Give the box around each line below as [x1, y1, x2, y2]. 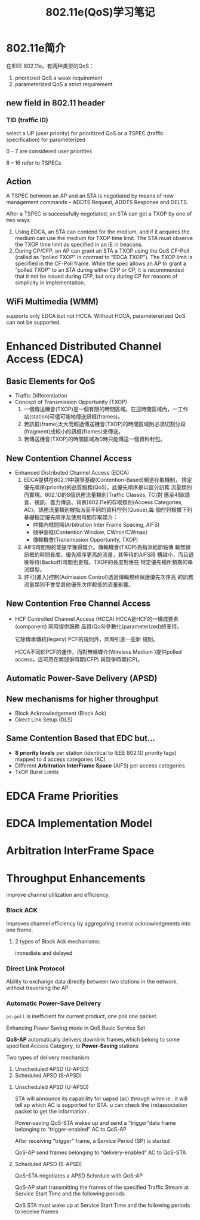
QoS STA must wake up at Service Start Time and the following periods [14, 1201, 190, 1209]
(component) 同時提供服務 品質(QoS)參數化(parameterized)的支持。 [14, 623, 183, 630]
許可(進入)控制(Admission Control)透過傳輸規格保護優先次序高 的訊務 [23, 573, 193, 581]
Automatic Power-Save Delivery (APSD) [6, 673, 158, 684]
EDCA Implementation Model [6, 817, 152, 830]
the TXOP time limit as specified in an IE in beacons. [14, 241, 143, 248]
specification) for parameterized [6, 136, 85, 143]
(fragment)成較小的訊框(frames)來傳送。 [23, 428, 124, 435]
